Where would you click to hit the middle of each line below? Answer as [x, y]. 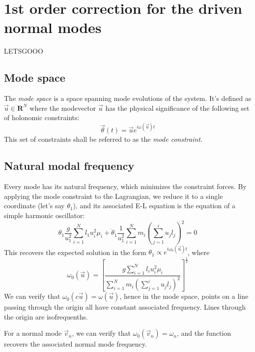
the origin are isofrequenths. [46, 316]
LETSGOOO [24, 51]
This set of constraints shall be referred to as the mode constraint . [103, 139]
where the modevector [63, 108]
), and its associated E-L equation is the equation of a [154, 206]
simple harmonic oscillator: [44, 215]
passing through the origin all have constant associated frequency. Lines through [125, 307]
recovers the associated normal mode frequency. [75, 344]
